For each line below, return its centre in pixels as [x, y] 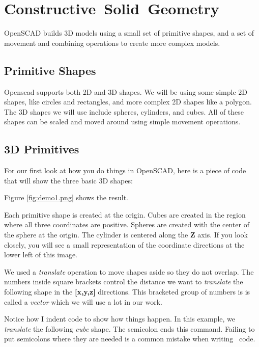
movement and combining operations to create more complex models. [112, 43]
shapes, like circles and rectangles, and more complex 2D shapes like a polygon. [128, 102]
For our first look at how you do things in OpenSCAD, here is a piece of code [125, 170]
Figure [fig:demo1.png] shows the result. [66, 197]
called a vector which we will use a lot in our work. [83, 301]
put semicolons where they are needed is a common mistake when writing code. [130, 339]
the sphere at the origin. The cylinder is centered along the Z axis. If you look [126, 235]
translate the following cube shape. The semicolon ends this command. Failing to [129, 328]
